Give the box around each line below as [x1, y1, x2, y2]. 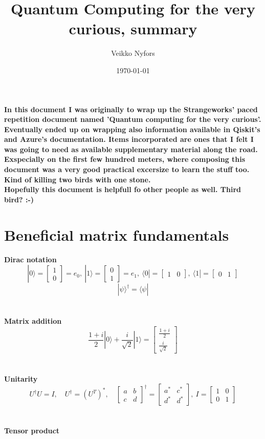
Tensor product [4, 425, 59, 436]
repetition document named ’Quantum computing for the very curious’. [4, 114, 261, 124]
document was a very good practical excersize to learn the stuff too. [4, 164, 250, 175]
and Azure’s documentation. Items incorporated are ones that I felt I [4, 134, 254, 144]
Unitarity [4, 373, 38, 384]
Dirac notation [4, 254, 57, 264]
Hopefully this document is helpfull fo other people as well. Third [4, 184, 241, 195]
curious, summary [69, 18, 197, 39]
